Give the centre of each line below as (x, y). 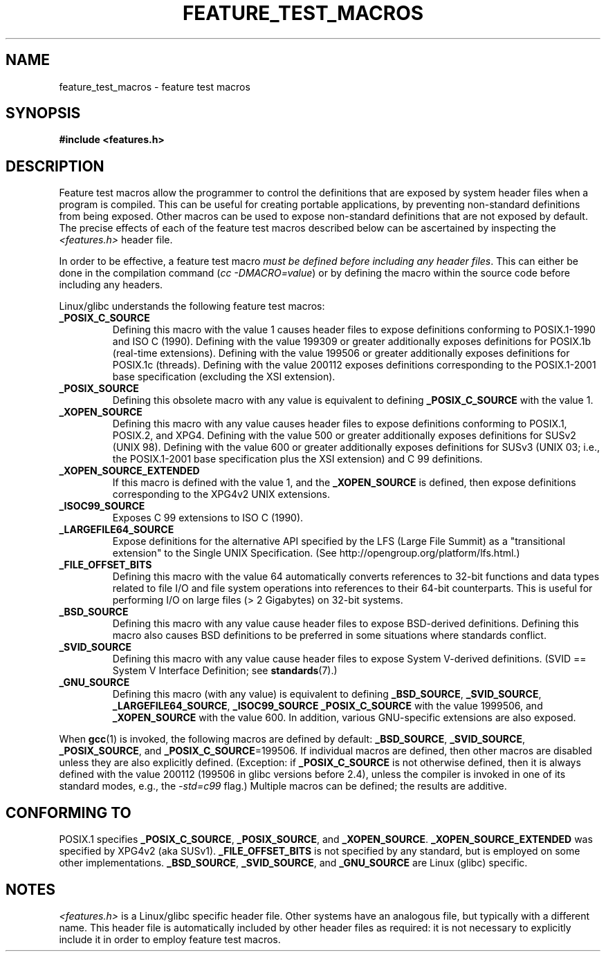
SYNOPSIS (43, 113)
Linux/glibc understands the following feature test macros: (192, 306)
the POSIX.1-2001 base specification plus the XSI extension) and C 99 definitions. (297, 459)
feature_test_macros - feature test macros (155, 86)
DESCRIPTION (55, 166)
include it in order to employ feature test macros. (170, 939)
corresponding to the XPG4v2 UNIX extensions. (221, 494)
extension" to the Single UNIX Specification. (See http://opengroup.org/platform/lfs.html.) (316, 553)
